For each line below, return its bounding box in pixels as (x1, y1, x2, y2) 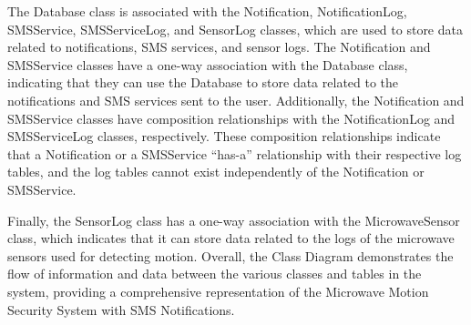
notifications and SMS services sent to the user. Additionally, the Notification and (7, 90, 465, 109)
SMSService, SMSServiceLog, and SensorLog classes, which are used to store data (7, 19, 463, 38)
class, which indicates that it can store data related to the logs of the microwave (7, 229, 455, 248)
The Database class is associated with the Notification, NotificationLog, (7, 2, 407, 20)
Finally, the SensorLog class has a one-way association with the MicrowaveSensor (7, 210, 460, 229)
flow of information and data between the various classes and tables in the (7, 264, 422, 283)
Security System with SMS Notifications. (7, 300, 235, 319)
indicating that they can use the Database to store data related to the (7, 73, 399, 92)
